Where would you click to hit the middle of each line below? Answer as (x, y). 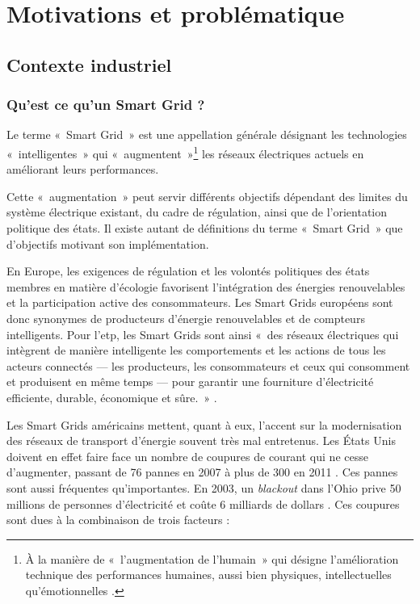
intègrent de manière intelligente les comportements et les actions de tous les (196, 350)
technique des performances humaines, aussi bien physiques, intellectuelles (208, 575)
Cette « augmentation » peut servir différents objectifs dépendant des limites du (207, 196)
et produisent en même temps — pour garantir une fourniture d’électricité (190, 382)
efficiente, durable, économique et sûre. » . (112, 397)
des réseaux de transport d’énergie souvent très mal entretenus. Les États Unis (201, 440)
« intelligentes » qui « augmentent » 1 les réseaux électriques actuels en (185, 152)
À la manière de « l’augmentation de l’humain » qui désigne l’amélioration (212, 558)
